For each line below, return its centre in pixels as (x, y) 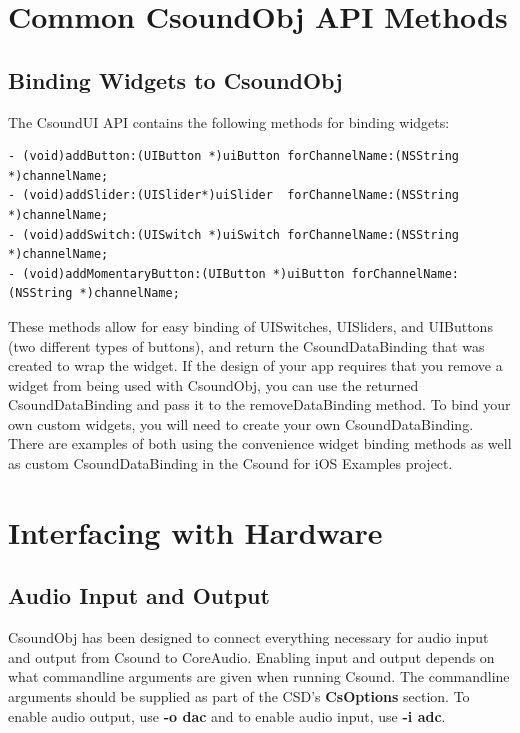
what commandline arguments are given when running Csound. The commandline (259, 676)
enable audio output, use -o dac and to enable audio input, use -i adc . (227, 715)
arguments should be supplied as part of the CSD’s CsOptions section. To (239, 696)
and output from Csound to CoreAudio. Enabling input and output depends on (251, 656)
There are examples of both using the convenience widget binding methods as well (260, 443)
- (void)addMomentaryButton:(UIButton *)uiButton (176, 273)
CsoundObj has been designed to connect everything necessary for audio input (248, 637)
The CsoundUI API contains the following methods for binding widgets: (229, 121)
